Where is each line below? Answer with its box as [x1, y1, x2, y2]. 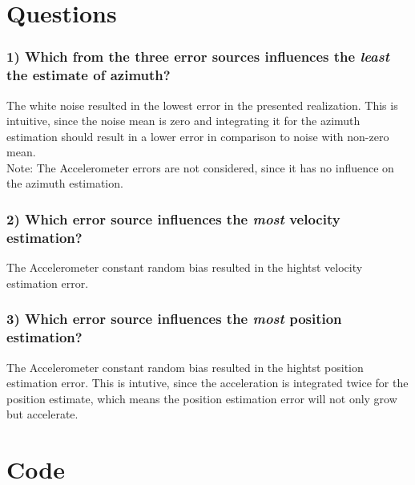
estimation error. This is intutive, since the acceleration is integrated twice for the [6, 374, 409, 391]
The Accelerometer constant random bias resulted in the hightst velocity [6, 259, 363, 276]
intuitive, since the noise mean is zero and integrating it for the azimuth [6, 112, 361, 129]
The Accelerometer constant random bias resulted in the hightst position [6, 358, 364, 375]
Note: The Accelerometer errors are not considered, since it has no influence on [6, 159, 394, 176]
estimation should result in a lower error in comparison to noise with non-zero [6, 127, 389, 144]
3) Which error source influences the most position [6, 309, 342, 329]
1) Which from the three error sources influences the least [6, 46, 389, 67]
